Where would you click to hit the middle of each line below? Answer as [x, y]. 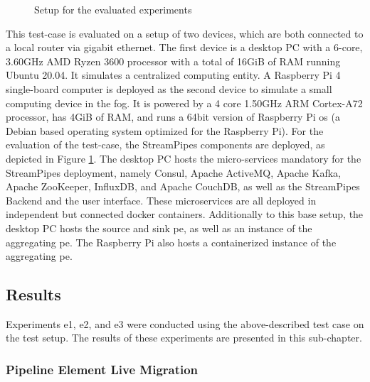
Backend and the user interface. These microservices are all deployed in [161, 200]
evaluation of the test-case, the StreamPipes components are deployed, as [165, 144]
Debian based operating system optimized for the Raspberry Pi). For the [165, 130]
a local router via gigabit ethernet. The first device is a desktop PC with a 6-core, [184, 47]
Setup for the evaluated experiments [113, 9]
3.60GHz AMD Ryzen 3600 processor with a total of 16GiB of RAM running [173, 61]
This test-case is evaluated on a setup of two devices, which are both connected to [185, 33]
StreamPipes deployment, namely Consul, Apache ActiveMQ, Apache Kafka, [173, 172]
